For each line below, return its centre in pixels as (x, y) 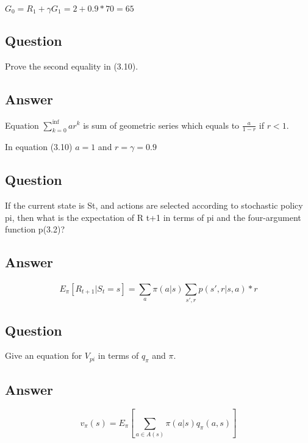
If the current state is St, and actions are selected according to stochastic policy (154, 205)
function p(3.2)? (35, 229)
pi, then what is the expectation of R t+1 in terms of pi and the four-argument (153, 217)
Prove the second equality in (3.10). (72, 66)
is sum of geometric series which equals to (161, 125)
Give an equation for (44, 355)
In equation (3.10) (39, 147)
